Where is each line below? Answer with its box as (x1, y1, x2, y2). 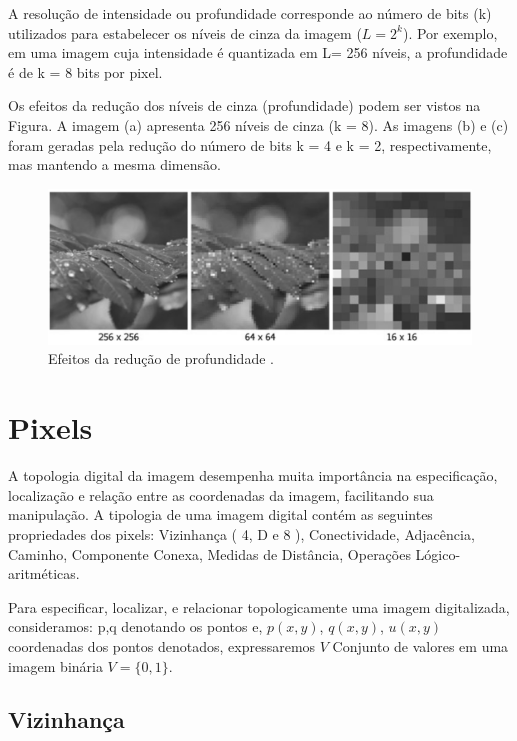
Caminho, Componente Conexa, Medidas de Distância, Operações (8, 543, 411, 564)
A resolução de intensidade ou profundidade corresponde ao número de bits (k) (8, 3, 492, 23)
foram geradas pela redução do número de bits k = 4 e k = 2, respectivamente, (8, 134, 492, 155)
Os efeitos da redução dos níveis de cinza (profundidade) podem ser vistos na (8, 95, 481, 116)
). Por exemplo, (402, 22, 498, 43)
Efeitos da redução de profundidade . (48, 348, 274, 369)
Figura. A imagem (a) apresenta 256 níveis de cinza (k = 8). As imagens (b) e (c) (8, 114, 509, 135)
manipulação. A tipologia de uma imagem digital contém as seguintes (8, 504, 433, 525)
